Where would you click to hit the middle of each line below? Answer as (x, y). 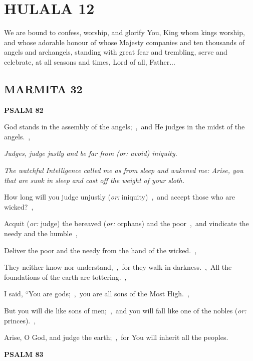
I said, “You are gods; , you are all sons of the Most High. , (97, 294)
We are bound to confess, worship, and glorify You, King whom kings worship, (124, 32)
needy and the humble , (41, 233)
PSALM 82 (24, 110)
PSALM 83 (24, 354)
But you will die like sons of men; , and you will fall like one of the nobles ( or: (125, 311)
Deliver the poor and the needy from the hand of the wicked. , (100, 250)
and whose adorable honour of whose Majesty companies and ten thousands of (124, 42)
